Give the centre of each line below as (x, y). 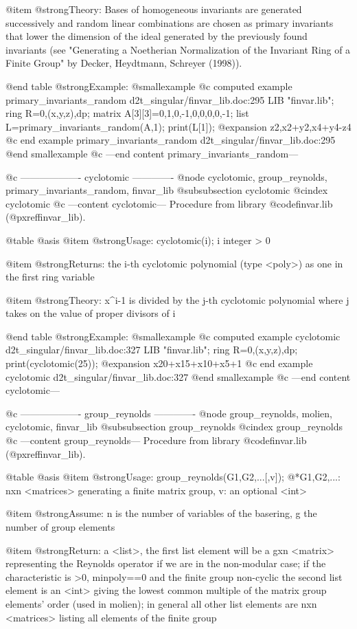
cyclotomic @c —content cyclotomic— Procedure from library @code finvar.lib (169, 203)
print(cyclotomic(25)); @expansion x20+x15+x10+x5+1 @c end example (159, 363)
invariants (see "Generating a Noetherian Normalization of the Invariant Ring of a (178, 49)
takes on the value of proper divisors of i (91, 313)
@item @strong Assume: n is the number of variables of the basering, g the (161, 513)
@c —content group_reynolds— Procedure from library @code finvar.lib (156, 440)
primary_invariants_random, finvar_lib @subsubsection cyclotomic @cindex (167, 190)
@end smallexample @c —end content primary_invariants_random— (152, 153)
